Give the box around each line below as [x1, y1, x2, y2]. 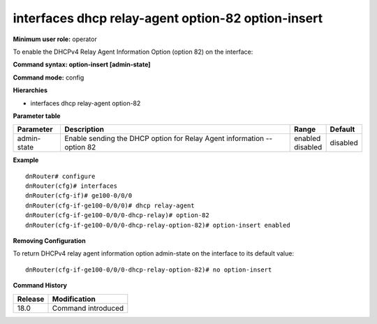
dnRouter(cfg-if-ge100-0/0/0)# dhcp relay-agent [25, 201, 195, 209]
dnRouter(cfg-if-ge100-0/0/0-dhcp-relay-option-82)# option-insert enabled [25, 221, 290, 229]
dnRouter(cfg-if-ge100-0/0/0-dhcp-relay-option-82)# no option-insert [25, 265, 272, 274]
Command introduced [52, 303, 124, 313]
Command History [13, 281, 68, 290]
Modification [52, 294, 96, 304]
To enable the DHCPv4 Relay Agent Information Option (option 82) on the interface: [13, 47, 253, 56]
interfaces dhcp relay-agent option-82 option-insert [13, 10, 323, 26]
